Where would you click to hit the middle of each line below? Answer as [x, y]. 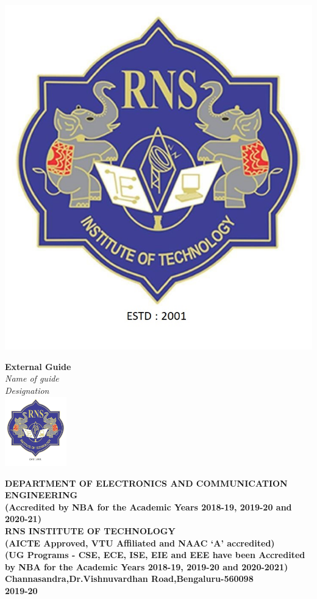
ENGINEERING [41, 495]
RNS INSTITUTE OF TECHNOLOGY [90, 530]
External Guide [38, 366]
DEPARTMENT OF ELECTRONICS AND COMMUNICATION [146, 483]
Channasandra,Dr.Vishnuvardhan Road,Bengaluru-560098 [129, 579]
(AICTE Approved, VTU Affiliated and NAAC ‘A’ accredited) [140, 543]
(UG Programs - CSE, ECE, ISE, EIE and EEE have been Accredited [155, 555]
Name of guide [32, 378]
